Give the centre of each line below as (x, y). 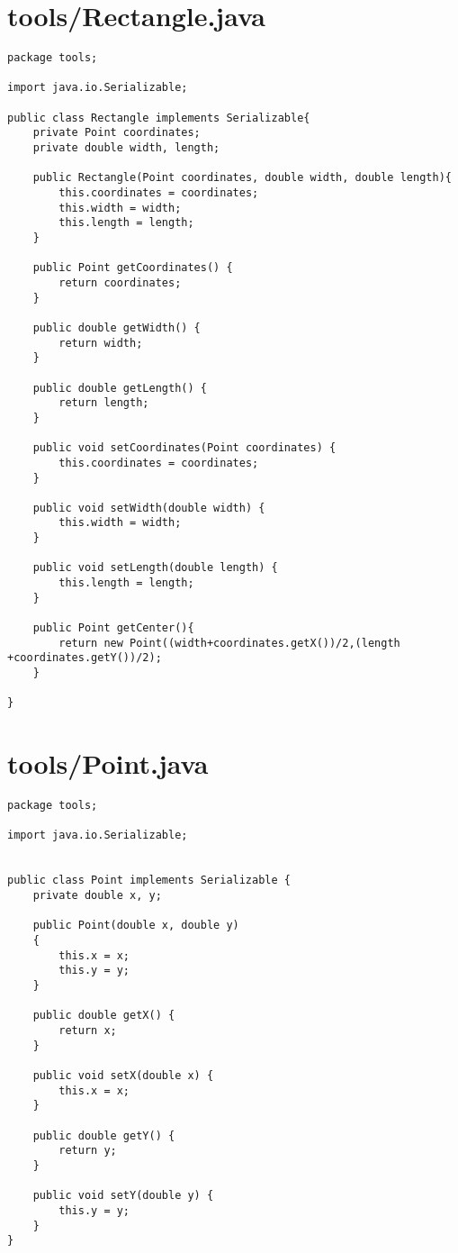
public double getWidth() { (117, 327)
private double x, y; (97, 896)
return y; (88, 1151)
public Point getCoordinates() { (133, 268)
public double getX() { (104, 1016)
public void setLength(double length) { (155, 568)
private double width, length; (126, 148)
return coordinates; (120, 282)
